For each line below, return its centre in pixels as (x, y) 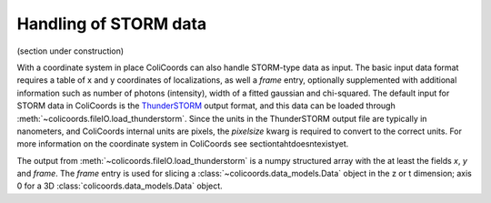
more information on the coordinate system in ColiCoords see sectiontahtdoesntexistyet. (183, 144)
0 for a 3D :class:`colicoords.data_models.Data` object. (120, 186)
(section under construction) (70, 51)
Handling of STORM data (112, 24)
